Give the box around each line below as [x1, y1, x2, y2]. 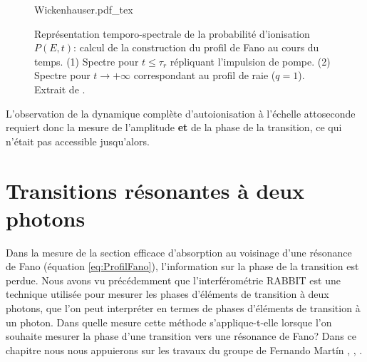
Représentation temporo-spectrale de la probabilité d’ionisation [34, 26, 310, 41]
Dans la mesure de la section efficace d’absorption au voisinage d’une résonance [6, 244, 352, 259]
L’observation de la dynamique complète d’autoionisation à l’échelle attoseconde [6, 105, 356, 120]
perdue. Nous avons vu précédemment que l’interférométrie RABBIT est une [6, 272, 341, 287]
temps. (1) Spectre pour [34, 53, 139, 68]
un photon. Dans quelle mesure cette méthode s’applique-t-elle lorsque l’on [6, 314, 332, 329]
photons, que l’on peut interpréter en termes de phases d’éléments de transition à [6, 301, 361, 316]
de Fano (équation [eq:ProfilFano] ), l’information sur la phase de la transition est [6, 259, 359, 274]
